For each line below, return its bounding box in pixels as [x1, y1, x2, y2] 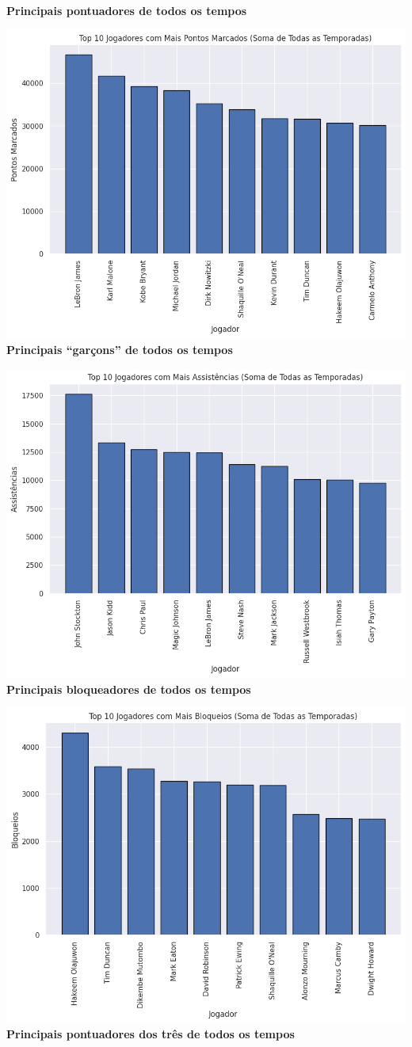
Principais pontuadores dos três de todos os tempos [6, 1026, 295, 1042]
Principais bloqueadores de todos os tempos [6, 680, 251, 697]
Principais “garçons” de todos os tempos [6, 341, 233, 358]
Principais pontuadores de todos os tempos [6, 2, 247, 18]
